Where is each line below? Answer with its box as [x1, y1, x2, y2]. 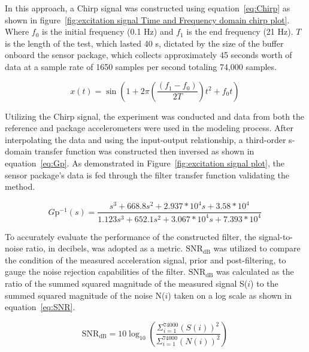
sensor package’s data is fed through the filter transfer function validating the [5, 168, 290, 181]
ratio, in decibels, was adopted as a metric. [26, 242, 183, 254]
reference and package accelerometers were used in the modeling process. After [5, 122, 293, 134]
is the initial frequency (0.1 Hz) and [41, 25, 174, 38]
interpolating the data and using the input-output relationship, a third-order [5, 133, 286, 145]
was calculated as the [216, 265, 294, 278]
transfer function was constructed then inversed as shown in [34, 145, 255, 157]
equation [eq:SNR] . [5, 301, 75, 313]
